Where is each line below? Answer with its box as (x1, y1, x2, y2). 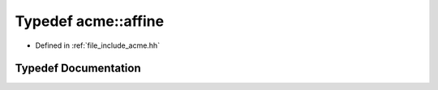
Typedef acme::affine (15, 12, 165, 30)
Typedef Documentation (15, 62, 141, 75)
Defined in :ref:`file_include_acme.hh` (35, 41, 161, 50)
